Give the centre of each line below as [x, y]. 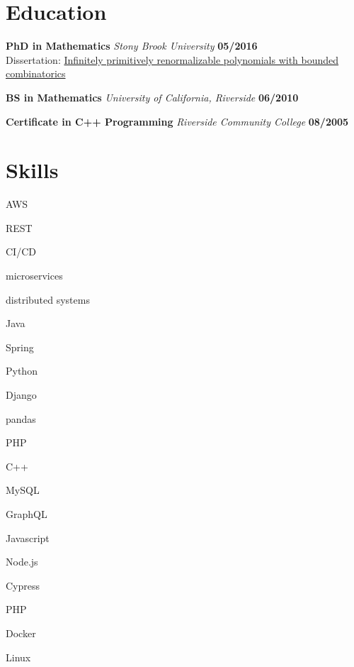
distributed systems [48, 299]
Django [21, 394]
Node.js [22, 562]
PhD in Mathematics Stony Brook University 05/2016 [132, 46]
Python [22, 371]
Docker [21, 633]
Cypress [23, 585]
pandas [21, 418]
